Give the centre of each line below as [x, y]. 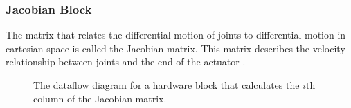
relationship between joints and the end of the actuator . [126, 62]
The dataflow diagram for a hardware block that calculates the [166, 85]
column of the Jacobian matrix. [100, 98]
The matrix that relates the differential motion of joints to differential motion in [176, 35]
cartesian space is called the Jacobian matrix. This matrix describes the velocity [175, 48]
